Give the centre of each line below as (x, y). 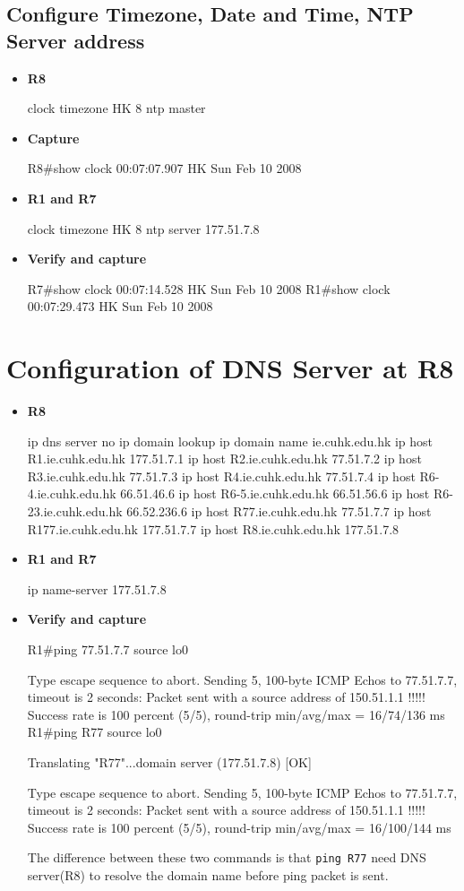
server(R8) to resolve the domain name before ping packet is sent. (208, 875)
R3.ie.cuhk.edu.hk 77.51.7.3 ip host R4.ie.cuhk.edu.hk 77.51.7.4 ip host (221, 476)
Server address (76, 40)
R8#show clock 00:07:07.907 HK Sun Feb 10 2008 (164, 168)
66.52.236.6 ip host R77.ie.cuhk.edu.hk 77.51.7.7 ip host (279, 511)
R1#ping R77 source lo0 (95, 732)
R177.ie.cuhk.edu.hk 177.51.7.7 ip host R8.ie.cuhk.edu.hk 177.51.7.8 (213, 528)
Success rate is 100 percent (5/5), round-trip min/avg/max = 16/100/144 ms (239, 827)
